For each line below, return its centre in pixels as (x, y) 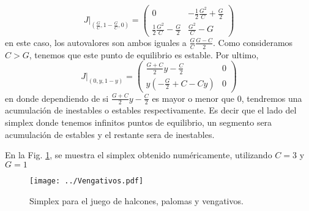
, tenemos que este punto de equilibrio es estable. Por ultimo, (144, 54)
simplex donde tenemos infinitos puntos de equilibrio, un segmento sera (139, 122)
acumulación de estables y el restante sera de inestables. (110, 134)
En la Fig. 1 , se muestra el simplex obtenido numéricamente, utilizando (139, 155)
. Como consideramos (253, 42)
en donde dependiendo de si (57, 98)
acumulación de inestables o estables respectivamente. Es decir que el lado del (151, 110)
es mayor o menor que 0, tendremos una (227, 98)
